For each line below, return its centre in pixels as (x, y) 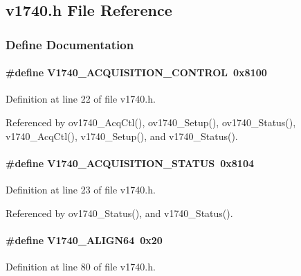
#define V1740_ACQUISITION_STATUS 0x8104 (130, 163)
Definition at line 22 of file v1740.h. (81, 99)
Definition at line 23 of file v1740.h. (81, 189)
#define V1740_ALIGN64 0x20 (84, 240)
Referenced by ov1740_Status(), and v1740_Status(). (119, 213)
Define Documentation (70, 44)
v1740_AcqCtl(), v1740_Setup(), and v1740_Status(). (122, 136)
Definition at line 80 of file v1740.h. (81, 266)
